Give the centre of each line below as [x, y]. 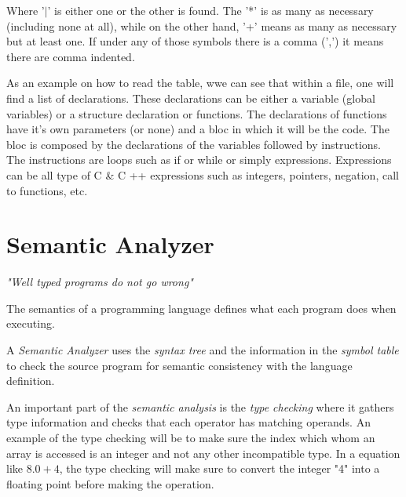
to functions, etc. [47, 190]
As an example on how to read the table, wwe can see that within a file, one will [200, 83]
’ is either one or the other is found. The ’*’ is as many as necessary [210, 10]
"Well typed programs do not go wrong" [100, 282]
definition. [31, 381]
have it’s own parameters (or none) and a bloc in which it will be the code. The [198, 129]
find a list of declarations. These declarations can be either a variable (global [191, 98]
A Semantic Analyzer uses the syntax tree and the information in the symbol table [203, 350]
